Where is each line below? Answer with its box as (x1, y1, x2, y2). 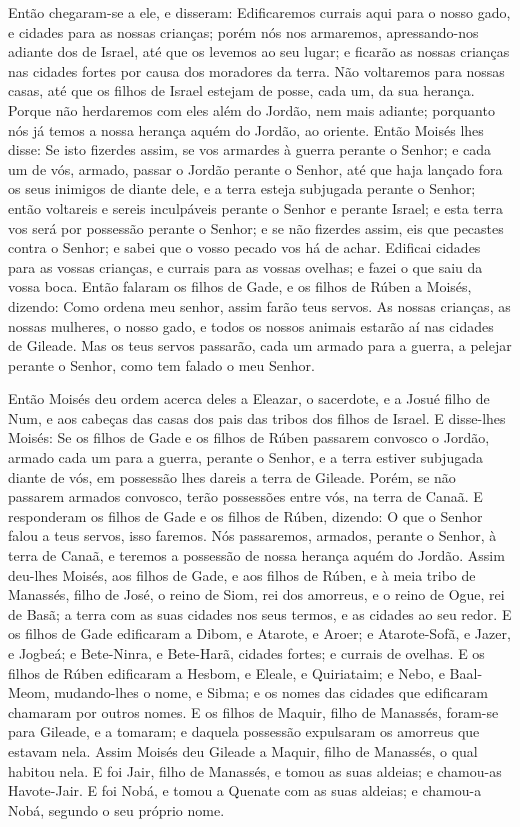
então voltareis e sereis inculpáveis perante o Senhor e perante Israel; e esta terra (8, 197, 503, 218)
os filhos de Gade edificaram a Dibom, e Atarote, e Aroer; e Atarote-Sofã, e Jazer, (8, 623, 511, 644)
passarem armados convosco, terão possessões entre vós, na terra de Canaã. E (8, 486, 483, 507)
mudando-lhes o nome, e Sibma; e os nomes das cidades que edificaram (54, 682, 488, 703)
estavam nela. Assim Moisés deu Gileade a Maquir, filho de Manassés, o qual (8, 740, 478, 761)
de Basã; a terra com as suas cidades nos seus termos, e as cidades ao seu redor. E (8, 603, 512, 624)
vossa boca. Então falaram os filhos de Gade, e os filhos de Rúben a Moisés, (8, 276, 472, 297)
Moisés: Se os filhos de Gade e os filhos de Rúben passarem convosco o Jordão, (8, 427, 490, 448)
